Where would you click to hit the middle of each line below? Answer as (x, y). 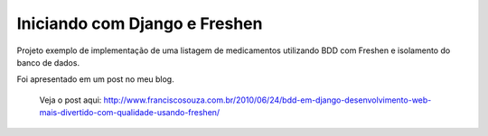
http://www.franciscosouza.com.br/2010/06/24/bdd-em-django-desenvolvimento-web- (267, 100)
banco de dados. (48, 62)
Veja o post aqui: (70, 100)
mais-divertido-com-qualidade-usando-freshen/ (130, 113)
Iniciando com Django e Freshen (140, 23)
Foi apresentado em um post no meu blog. (96, 79)
